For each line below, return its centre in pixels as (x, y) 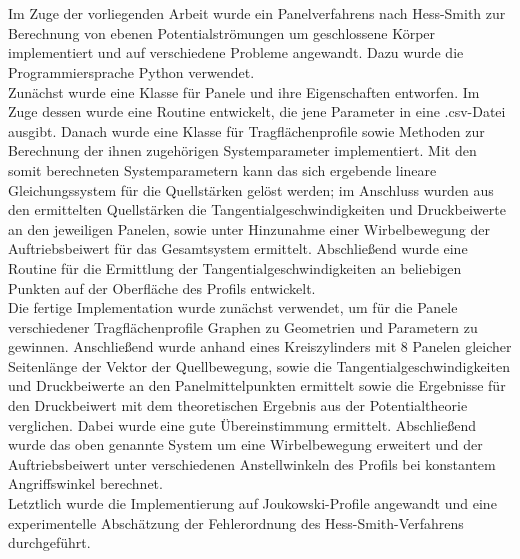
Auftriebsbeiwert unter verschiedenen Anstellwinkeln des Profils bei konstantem (252, 463)
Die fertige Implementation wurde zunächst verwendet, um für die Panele (233, 307)
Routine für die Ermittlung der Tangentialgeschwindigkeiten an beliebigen (235, 267)
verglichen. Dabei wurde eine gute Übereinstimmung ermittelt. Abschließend (242, 424)
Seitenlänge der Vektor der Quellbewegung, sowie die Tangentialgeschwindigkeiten (259, 365)
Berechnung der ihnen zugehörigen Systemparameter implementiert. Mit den (242, 150)
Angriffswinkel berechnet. (85, 483)
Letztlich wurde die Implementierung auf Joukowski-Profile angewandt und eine (252, 503)
